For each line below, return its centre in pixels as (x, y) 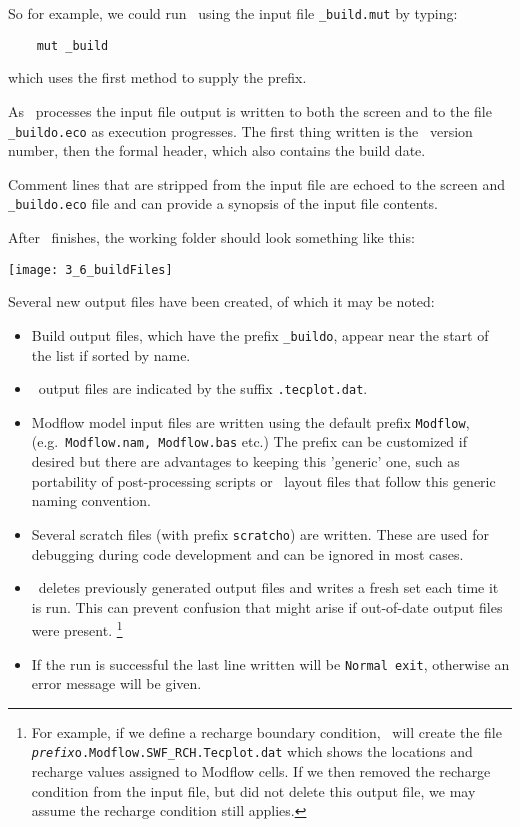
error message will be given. (116, 683)
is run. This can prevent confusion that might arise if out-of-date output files (267, 606)
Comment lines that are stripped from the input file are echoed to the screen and (257, 183)
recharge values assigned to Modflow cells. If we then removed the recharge (261, 771)
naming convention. (91, 500)
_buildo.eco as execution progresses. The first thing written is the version (240, 130)
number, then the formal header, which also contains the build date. (217, 150)
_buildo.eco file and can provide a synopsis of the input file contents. (223, 203)
